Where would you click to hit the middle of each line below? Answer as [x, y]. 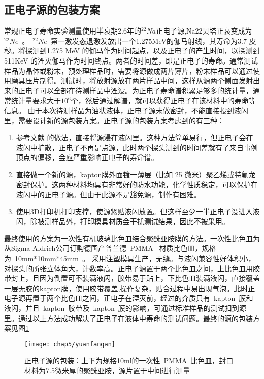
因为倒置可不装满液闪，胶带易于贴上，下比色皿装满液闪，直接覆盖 [150, 278]
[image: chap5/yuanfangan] [70, 344]
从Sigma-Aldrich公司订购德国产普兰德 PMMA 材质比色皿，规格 [110, 248]
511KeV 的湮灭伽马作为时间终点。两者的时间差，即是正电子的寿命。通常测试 [131, 60]
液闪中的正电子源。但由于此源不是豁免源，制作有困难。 [108, 194]
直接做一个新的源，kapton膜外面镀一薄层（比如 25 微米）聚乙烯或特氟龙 [136, 174]
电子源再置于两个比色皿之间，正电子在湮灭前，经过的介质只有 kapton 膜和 [129, 298]
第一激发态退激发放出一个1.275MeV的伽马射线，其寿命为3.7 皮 [153, 40]
